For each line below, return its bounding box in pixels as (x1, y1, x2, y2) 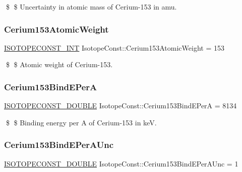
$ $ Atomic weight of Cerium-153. (6, 59, 113, 70)
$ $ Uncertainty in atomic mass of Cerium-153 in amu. (6, 2, 177, 12)
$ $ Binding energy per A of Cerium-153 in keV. (6, 117, 157, 127)
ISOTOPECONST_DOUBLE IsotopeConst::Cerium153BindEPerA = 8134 (4, 100, 237, 111)
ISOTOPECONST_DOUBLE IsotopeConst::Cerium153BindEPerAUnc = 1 (4, 158, 238, 168)
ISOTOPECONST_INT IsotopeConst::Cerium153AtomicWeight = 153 (4, 42, 224, 53)
